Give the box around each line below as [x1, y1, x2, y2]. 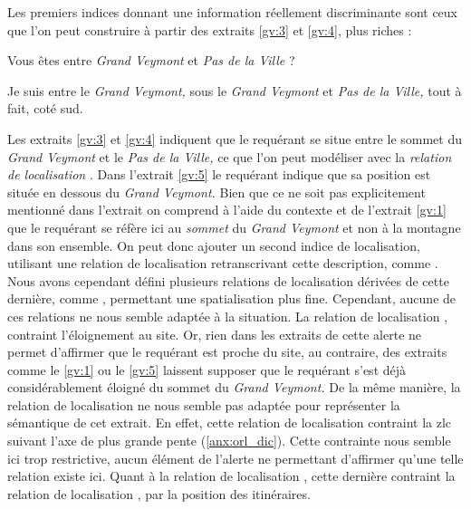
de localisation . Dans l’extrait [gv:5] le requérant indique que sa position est [7, 165, 431, 184]
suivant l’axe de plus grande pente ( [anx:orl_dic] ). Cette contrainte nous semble [7, 431, 451, 450]
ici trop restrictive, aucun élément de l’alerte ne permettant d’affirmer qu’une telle [7, 448, 464, 467]
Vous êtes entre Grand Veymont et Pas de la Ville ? [7, 51, 295, 70]
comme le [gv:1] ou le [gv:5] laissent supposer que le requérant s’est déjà [7, 360, 407, 379]
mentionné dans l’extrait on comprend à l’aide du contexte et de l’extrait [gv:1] [7, 200, 447, 219]
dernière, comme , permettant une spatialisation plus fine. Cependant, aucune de [7, 289, 457, 308]
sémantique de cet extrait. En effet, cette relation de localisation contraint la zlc [7, 413, 452, 432]
